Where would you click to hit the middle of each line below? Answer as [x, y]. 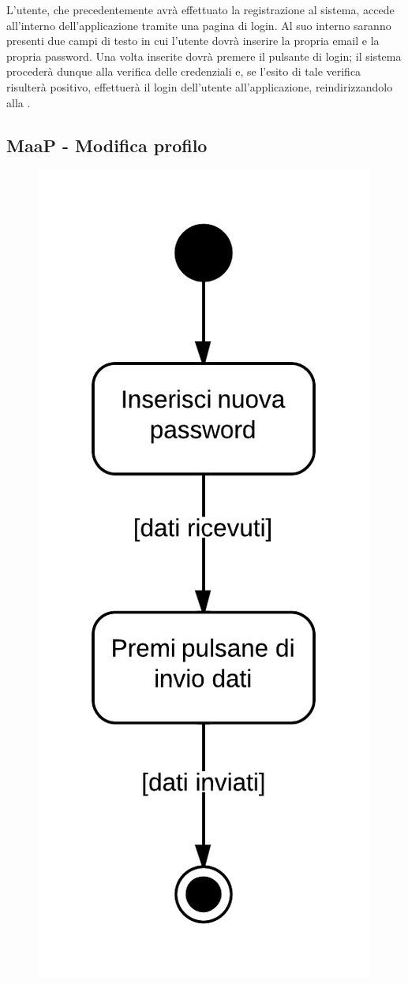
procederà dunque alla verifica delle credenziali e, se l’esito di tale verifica [184, 71]
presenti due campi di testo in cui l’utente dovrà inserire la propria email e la [193, 41]
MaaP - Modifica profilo [107, 145]
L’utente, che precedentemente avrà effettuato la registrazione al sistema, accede [200, 9]
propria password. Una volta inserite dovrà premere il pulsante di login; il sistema [204, 56]
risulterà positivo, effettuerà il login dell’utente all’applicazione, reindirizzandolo [200, 86]
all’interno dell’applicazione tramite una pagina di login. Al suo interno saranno [199, 25]
